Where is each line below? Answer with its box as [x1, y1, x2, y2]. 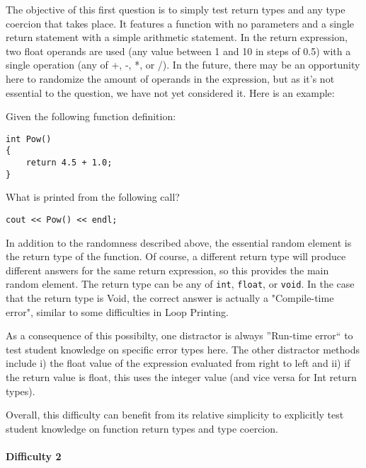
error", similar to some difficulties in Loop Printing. [6, 304, 229, 319]
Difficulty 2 [6, 449, 62, 463]
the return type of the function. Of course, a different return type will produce [6, 249, 346, 264]
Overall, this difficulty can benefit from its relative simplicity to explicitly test [6, 407, 344, 422]
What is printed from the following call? [6, 189, 180, 204]
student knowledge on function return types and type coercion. [6, 421, 278, 435]
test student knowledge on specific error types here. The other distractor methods [6, 341, 360, 356]
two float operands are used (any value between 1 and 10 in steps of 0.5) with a [6, 43, 351, 58]
